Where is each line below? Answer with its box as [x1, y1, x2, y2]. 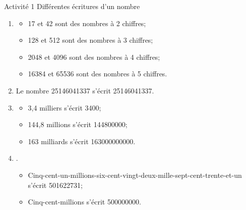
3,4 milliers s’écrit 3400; [28, 102, 101, 113]
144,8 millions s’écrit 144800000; [28, 119, 128, 130]
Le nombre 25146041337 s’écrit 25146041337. [16, 85, 154, 95]
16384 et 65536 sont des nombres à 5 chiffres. [28, 68, 167, 79]
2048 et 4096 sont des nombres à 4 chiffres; [28, 51, 160, 62]
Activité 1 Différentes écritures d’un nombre [4, 1, 140, 11]
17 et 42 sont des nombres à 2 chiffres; [28, 18, 146, 28]
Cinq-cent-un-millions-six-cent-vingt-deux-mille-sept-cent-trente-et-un [28, 169, 242, 180]
